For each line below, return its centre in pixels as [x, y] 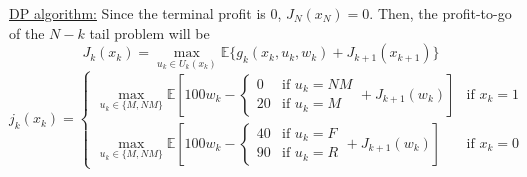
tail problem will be [149, 32]
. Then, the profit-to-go [440, 13]
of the [27, 32]
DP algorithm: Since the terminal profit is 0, [145, 13]
